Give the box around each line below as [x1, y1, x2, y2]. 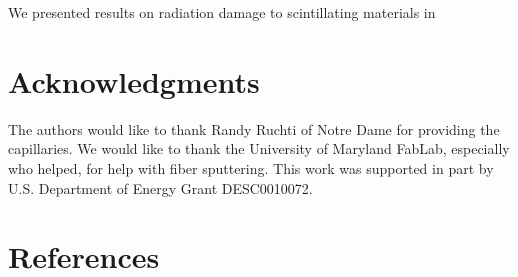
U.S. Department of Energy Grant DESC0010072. [8, 177, 313, 198]
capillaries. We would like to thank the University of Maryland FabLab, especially [8, 138, 510, 159]
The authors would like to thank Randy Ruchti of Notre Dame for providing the [8, 118, 500, 139]
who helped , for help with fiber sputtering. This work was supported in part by [8, 157, 494, 178]
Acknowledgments [8, 60, 260, 101]
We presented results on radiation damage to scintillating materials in [8, 2, 436, 22]
